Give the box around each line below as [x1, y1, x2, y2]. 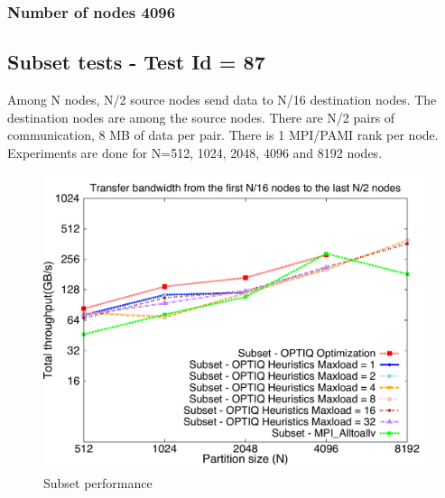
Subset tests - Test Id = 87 [7, 48, 265, 76]
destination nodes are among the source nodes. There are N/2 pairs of [7, 107, 395, 126]
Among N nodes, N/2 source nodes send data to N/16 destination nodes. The [7, 90, 437, 109]
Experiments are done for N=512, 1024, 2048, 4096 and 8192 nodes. [7, 143, 383, 161]
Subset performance [43, 473, 153, 492]
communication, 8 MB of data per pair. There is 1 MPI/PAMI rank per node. [7, 125, 439, 144]
